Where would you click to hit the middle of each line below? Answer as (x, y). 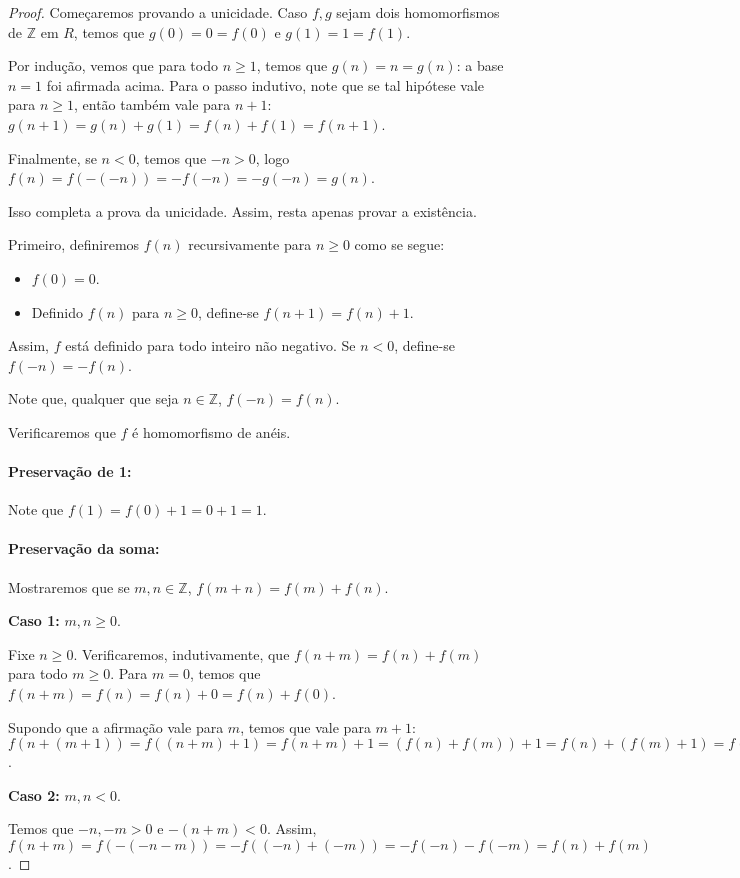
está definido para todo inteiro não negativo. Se (210, 345)
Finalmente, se (52, 157)
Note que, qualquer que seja (93, 398)
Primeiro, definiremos (74, 244)
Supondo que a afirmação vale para (116, 726)
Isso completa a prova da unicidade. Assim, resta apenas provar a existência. (242, 210)
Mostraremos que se (69, 586)
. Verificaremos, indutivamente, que (181, 653)
